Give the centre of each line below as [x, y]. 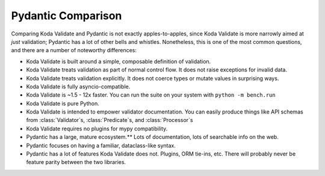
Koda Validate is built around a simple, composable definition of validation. [119, 61]
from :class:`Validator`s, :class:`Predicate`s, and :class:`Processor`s [110, 120]
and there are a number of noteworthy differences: [74, 50]
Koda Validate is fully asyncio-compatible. [78, 86]
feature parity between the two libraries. [76, 162]
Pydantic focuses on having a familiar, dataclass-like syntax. [101, 145]
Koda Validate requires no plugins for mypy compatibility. [97, 129]
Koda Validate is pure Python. [63, 103]
